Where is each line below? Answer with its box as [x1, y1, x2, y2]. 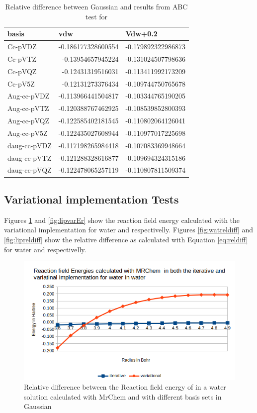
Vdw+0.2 [125, 28, 158, 39]
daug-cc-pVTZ [7, 152, 52, 163]
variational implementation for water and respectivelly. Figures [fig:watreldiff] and [4, 224, 254, 235]
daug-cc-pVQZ [7, 165, 52, 175]
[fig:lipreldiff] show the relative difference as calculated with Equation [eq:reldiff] [4, 234, 248, 244]
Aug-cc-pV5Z [7, 127, 48, 138]
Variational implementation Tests [4, 191, 179, 206]
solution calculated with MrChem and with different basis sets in [24, 391, 222, 402]
